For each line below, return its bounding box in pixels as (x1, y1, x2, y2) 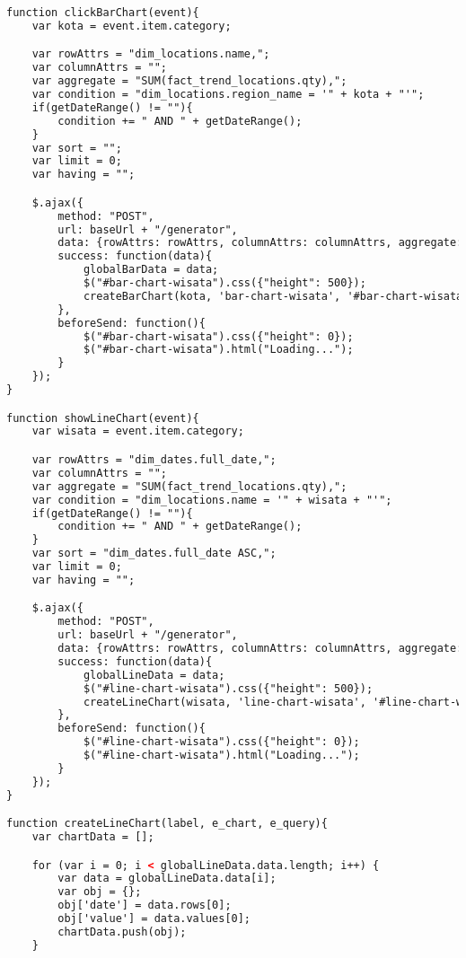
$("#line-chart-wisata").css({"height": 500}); (83, 681, 374, 695)
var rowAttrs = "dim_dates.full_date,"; (31, 453, 277, 466)
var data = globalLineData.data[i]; (57, 872, 277, 885)
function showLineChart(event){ (6, 411, 199, 425)
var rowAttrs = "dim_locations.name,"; (31, 48, 270, 61)
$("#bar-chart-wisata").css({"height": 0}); (83, 330, 354, 343)
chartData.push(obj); (57, 925, 187, 938)
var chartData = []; (31, 831, 154, 844)
